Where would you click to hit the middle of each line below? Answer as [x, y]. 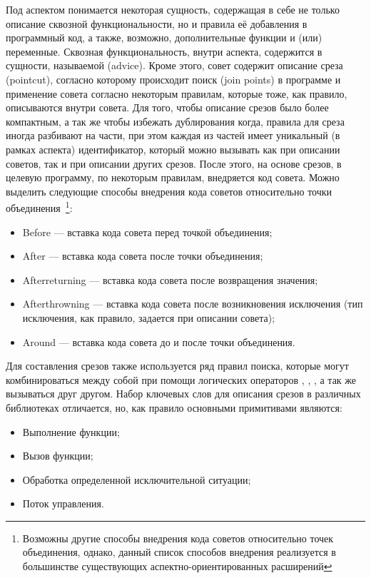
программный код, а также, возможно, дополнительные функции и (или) [164, 37]
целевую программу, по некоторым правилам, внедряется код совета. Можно [173, 177]
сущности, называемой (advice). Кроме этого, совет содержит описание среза [174, 65]
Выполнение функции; [71, 431]
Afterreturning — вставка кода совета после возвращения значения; [170, 279]
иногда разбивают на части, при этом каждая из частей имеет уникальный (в [173, 135]
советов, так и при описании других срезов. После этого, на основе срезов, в [174, 163]
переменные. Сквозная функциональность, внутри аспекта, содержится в [164, 51]
